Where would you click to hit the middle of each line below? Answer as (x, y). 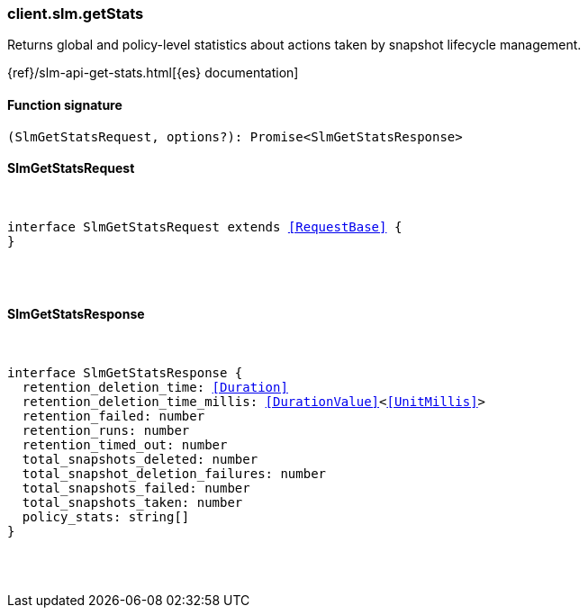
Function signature (65, 104)
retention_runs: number (106, 431)
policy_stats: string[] (106, 517)
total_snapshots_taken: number (132, 503)
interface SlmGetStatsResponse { (125, 373)
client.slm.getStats (76, 14)
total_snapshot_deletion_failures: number (174, 474)
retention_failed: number (113, 416)
